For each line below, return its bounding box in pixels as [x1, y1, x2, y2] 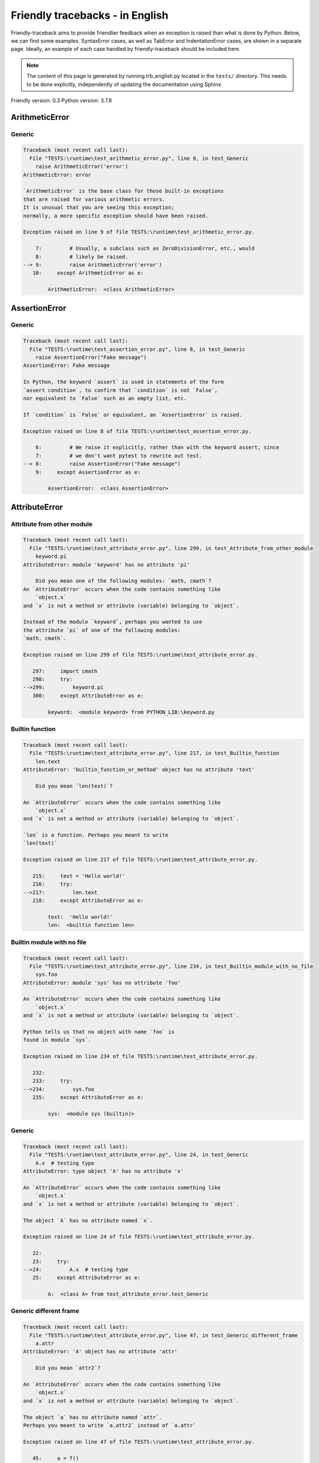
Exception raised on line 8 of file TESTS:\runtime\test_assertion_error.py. [23, 428, 252, 434]
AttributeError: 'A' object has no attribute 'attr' [23, 1348, 178, 1355]
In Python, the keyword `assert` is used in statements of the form [23, 379, 224, 386]
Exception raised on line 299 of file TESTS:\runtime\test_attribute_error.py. [23, 651, 258, 658]
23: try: [32, 1258, 70, 1265]
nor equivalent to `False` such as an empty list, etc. [23, 395, 187, 401]
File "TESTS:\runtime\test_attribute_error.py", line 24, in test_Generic [29, 1152, 249, 1158]
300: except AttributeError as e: [32, 692, 144, 699]
